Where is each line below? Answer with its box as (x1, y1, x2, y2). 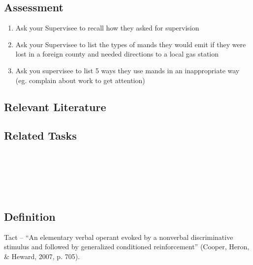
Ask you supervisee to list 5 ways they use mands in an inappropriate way (15, 65, 240, 75)
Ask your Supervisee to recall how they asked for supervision (15, 23, 199, 33)
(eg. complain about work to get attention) (15, 75, 145, 85)
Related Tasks (4, 128, 77, 143)
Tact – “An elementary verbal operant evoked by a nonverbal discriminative (4, 232, 233, 242)
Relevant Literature (4, 99, 106, 114)
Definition (4, 208, 56, 224)
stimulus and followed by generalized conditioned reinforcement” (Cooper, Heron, (4, 241, 250, 252)
